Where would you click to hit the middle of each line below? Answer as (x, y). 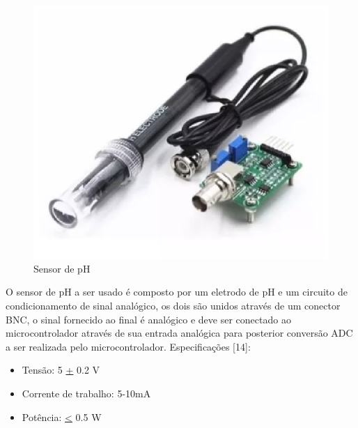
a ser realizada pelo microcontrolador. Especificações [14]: (128, 346)
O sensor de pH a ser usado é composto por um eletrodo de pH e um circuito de (177, 292)
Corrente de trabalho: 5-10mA (86, 393)
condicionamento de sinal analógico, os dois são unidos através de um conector (173, 305)
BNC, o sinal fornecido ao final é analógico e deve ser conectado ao (148, 319)
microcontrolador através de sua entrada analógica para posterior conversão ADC (179, 333)
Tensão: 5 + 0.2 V (61, 370)
